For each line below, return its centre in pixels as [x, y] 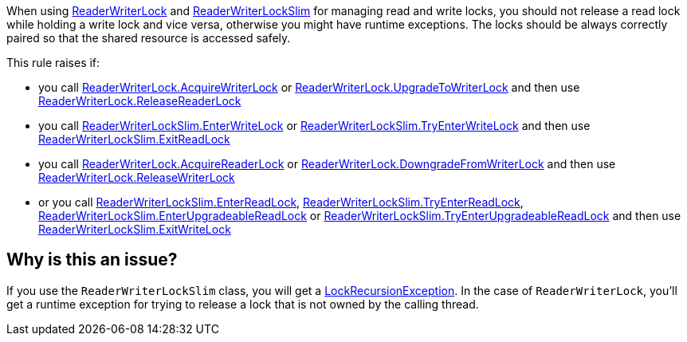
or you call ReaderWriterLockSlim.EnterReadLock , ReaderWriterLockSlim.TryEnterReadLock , [281, 202]
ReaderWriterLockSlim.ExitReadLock [134, 139]
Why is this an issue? [92, 260]
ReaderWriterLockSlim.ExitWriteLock [135, 229]
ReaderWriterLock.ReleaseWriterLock [137, 177]
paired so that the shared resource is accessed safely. [149, 38]
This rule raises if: [53, 63]
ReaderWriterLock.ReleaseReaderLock [140, 101]
